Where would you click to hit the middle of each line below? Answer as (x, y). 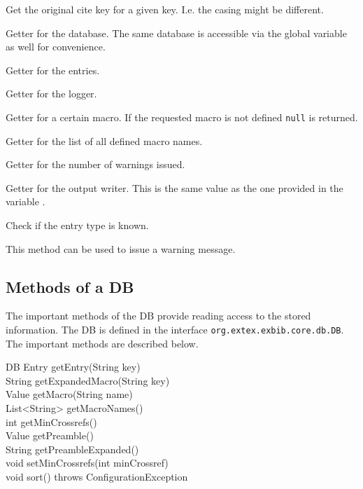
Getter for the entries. (53, 70)
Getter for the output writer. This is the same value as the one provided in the (175, 187)
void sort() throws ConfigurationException (97, 476)
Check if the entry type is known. (77, 225)
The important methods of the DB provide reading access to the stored (158, 316)
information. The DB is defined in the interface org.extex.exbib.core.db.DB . (175, 329)
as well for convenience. (56, 47)
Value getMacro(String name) (69, 394)
